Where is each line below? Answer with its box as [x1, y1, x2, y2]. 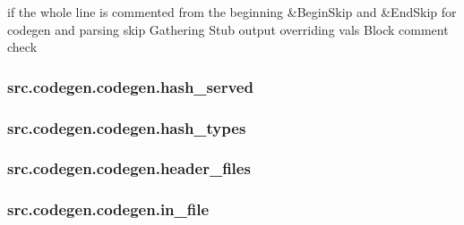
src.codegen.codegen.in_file [7, 198, 210, 221]
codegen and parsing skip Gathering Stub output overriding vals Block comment [7, 20, 449, 38]
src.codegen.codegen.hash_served [7, 75, 253, 97]
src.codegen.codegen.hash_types [7, 116, 246, 138]
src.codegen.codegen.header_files [7, 157, 251, 179]
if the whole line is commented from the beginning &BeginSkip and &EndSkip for [7, 3, 457, 21]
